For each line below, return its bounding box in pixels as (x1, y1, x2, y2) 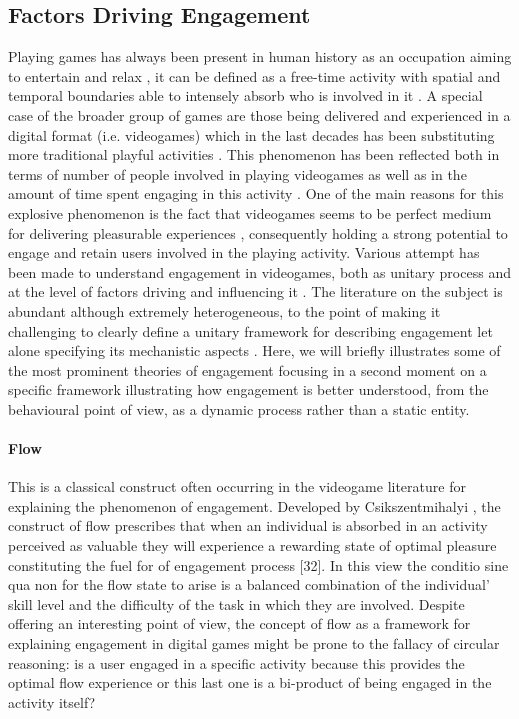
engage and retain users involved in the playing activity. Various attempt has (8, 242, 480, 263)
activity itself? (8, 691, 96, 712)
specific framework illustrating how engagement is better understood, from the (8, 379, 489, 400)
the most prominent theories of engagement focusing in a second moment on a (8, 359, 487, 380)
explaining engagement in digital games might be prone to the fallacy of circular (8, 633, 500, 654)
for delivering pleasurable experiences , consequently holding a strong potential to (8, 222, 508, 243)
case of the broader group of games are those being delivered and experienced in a (8, 104, 511, 125)
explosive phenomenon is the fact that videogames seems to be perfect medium (8, 202, 492, 223)
